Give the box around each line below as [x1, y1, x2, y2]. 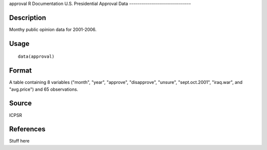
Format [9, 67, 32, 75]
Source [9, 99, 32, 108]
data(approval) [18, 54, 55, 59]
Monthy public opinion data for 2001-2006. [9, 26, 97, 32]
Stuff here [9, 138, 30, 144]
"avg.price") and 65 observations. [9, 86, 79, 92]
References [9, 125, 45, 133]
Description [9, 13, 46, 22]
